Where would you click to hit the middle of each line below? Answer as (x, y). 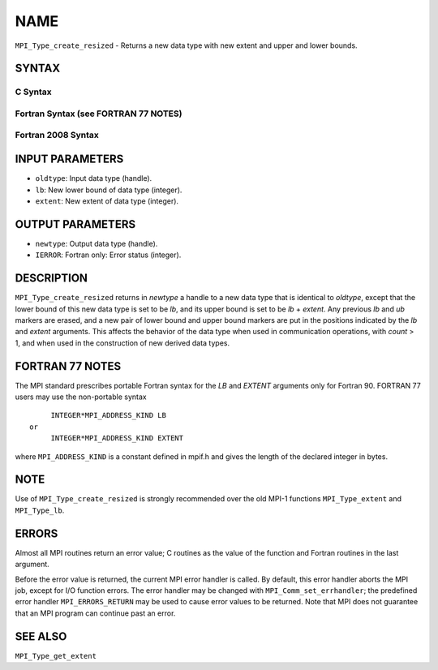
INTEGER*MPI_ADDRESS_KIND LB (108, 415)
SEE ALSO (41, 636)
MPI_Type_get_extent (56, 656)
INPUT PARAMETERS (69, 159)
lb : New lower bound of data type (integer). (109, 190)
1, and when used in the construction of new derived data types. (122, 343)
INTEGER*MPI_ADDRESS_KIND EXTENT (117, 438)
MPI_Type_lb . (40, 510)
